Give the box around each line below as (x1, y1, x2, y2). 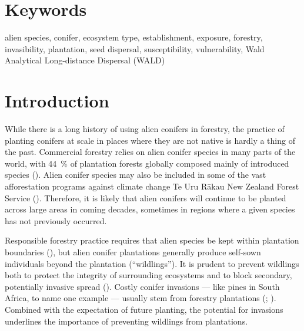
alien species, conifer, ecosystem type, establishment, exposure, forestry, (5, 31, 263, 43)
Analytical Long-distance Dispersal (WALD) (5, 54, 165, 66)
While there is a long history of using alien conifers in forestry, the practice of (5, 123, 285, 135)
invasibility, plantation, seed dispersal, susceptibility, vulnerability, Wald (5, 42, 265, 55)
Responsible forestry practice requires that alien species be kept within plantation (5, 234, 299, 246)
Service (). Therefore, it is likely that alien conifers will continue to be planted (5, 191, 286, 204)
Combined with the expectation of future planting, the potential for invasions (5, 303, 283, 315)
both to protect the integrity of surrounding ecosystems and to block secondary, (5, 269, 292, 281)
